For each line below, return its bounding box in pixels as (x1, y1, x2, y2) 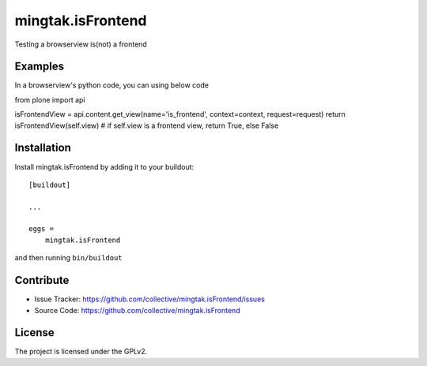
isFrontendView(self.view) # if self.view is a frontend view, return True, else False (14, 121, 279, 130)
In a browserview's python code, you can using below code (14, 80, 210, 90)
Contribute (14, 274, 70, 287)
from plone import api (14, 95, 85, 104)
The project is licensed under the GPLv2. (14, 347, 148, 357)
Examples (14, 60, 65, 73)
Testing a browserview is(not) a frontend (14, 39, 148, 49)
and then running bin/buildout (14, 253, 123, 263)
